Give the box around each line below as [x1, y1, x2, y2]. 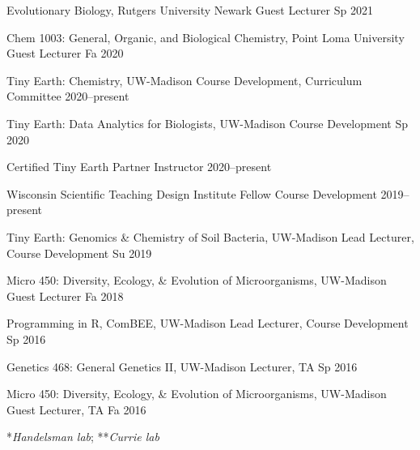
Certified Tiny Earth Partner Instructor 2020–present [6, 158, 272, 175]
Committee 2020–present [6, 88, 129, 105]
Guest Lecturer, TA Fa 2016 [6, 401, 146, 418]
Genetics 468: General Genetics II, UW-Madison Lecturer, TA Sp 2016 [6, 358, 358, 375]
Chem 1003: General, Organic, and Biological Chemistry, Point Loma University [6, 28, 405, 45]
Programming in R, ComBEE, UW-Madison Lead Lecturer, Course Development [6, 315, 409, 332]
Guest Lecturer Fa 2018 [6, 287, 124, 304]
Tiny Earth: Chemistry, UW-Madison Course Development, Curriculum [6, 71, 363, 88]
